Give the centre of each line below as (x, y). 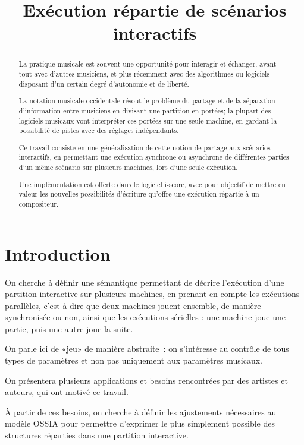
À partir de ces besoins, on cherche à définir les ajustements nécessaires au (141, 411)
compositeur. (39, 203)
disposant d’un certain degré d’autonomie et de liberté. (104, 83)
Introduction (58, 253)
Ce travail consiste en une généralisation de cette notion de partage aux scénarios (145, 147)
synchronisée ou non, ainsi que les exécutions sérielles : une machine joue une (145, 317)
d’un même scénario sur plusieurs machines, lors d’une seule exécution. (128, 167)
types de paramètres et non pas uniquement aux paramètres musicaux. (134, 360)
